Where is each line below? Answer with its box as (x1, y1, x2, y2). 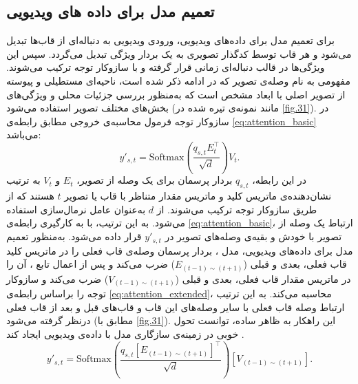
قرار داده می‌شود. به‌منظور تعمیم (6, 229, 142, 244)
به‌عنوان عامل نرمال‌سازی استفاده (6, 202, 146, 216)
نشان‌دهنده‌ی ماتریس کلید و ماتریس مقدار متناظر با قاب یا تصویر (64, 189, 332, 203)
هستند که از (6, 189, 54, 203)
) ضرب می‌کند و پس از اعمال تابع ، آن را (6, 257, 176, 271)
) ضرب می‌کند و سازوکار (6, 271, 109, 286)
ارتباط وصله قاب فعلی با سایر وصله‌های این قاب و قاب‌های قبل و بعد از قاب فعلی (6, 299, 345, 314)
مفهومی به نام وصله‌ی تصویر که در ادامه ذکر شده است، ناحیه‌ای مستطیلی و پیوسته (6, 73, 350, 87)
